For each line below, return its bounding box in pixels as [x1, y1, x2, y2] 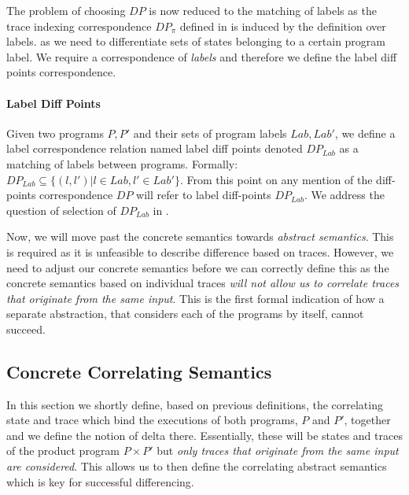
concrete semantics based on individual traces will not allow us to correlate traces [6, 275, 400, 291]
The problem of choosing [6, 2, 126, 18]
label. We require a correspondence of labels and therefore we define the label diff [6, 48, 397, 65]
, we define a [334, 124, 396, 141]
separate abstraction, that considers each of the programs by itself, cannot [6, 305, 364, 322]
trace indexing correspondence [6, 17, 152, 34]
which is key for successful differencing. [6, 473, 194, 489]
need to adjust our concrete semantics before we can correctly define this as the [6, 259, 389, 275]
